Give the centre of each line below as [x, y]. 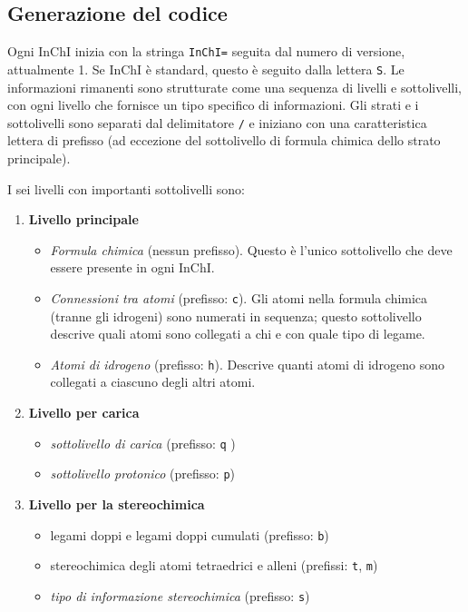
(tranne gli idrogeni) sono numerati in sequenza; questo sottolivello [236, 316]
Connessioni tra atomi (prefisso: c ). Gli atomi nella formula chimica [239, 297]
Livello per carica [84, 413]
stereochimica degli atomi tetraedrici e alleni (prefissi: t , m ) [214, 565]
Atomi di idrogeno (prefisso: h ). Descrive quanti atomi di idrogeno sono [248, 364]
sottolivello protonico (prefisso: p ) [143, 474]
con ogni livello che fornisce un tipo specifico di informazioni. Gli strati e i [213, 105]
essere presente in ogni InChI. [132, 267]
